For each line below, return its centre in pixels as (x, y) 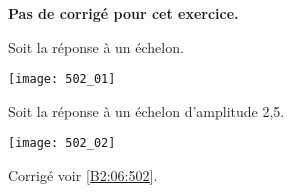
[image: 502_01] (62, 79)
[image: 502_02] (62, 143)
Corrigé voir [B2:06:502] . (83, 175)
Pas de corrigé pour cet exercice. (123, 13)
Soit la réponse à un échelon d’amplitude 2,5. (146, 110)
